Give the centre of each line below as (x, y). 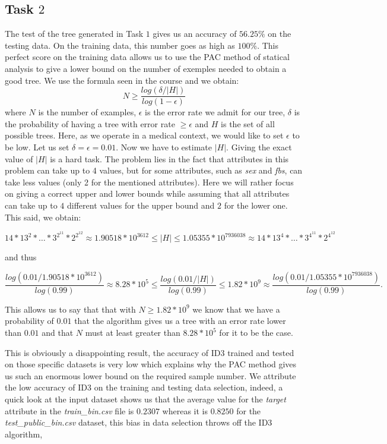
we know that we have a (236, 309)
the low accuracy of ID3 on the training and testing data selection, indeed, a (144, 387)
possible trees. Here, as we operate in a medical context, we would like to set (144, 135)
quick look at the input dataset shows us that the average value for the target (145, 399)
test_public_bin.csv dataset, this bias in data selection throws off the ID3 (139, 422)
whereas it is (185, 410)
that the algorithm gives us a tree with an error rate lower (180, 321)
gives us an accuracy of (195, 34)
